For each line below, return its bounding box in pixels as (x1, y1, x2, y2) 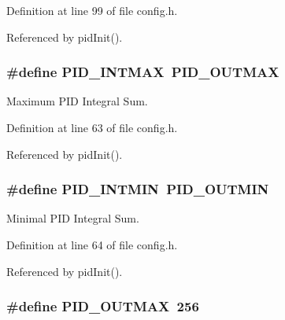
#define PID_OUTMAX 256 (6, 296, 199, 316)
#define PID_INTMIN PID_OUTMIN (6, 179, 269, 199)
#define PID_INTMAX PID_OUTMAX (6, 62, 279, 82)
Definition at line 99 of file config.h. (6, 2, 178, 18)
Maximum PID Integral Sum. (6, 93, 148, 109)
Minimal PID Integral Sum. (6, 210, 139, 226)
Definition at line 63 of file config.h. (6, 120, 178, 135)
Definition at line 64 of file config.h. (6, 237, 178, 252)
